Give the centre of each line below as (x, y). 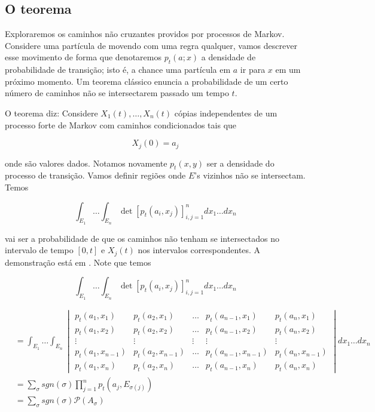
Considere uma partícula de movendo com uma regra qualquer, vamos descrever (151, 45)
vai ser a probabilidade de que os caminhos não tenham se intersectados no (142, 238)
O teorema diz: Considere (51, 113)
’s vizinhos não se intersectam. (250, 175)
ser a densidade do (240, 163)
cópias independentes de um (226, 113)
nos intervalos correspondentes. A (199, 250)
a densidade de (228, 57)
